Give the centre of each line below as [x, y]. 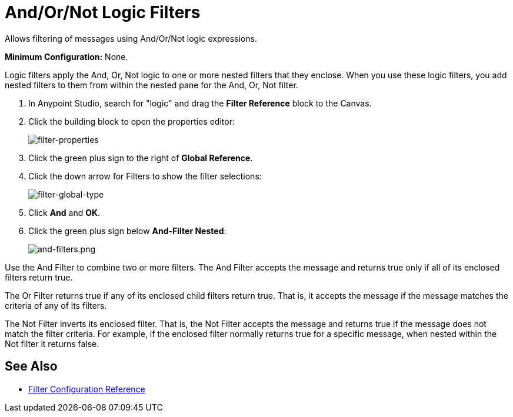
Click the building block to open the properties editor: [131, 121]
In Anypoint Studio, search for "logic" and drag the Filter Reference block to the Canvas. [200, 103]
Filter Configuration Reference [87, 389]
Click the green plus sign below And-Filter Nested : [127, 231]
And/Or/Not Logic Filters [103, 12]
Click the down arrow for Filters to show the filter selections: [145, 176]
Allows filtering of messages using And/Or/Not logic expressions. [131, 38]
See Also [31, 366]
